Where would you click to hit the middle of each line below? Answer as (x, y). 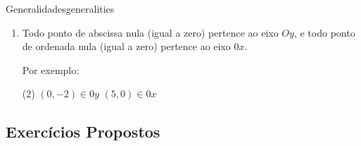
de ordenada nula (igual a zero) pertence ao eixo (126, 46)
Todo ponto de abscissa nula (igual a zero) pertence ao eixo (150, 32)
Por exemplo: (51, 69)
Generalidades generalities (60, 8)
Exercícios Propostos (83, 132)
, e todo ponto (324, 32)
